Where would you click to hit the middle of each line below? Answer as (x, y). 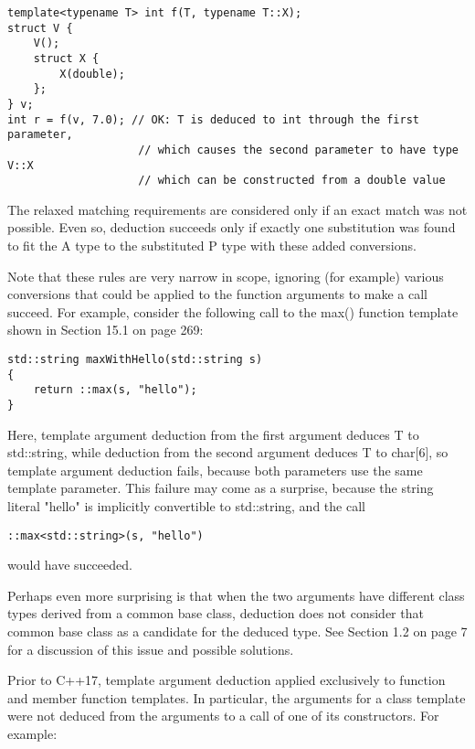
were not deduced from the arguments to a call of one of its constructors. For (223, 716)
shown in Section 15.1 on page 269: (106, 330)
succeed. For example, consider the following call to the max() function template (233, 311)
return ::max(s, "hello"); (115, 390)
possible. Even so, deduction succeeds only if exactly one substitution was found (232, 227)
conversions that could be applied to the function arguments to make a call (217, 294)
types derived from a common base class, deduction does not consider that (216, 613)
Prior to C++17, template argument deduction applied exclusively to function (227, 680)
